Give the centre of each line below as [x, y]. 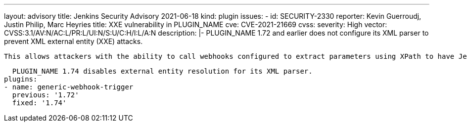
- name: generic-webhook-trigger [69, 87]
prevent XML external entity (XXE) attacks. [73, 41]
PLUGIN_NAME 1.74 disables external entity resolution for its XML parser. [162, 71]
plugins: [21, 79]
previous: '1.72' [46, 95]
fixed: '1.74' [39, 103]
